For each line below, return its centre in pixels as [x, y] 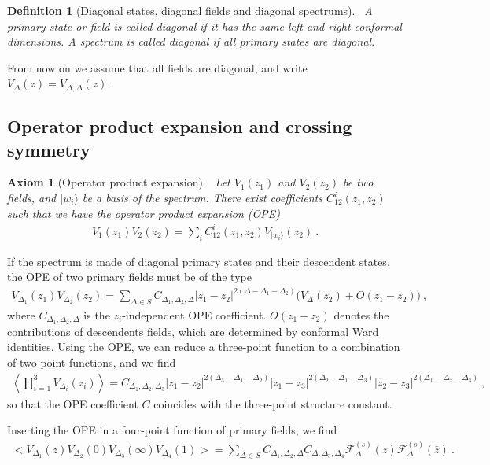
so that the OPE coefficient [73, 403]
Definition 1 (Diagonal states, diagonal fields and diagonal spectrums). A [190, 10]
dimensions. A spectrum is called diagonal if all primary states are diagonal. [191, 41]
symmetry [49, 149]
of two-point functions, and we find [92, 362]
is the [97, 314]
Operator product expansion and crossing [180, 126]
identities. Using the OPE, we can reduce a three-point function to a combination [204, 347]
